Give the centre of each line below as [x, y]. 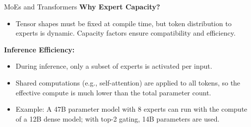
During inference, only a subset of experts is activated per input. [114, 66]
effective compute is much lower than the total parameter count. [113, 92]
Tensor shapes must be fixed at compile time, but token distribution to [124, 23]
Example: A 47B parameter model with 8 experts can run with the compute [131, 109]
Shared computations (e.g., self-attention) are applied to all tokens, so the [128, 82]
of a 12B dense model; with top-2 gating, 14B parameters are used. [118, 118]
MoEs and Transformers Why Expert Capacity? [82, 6]
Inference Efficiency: [39, 49]
